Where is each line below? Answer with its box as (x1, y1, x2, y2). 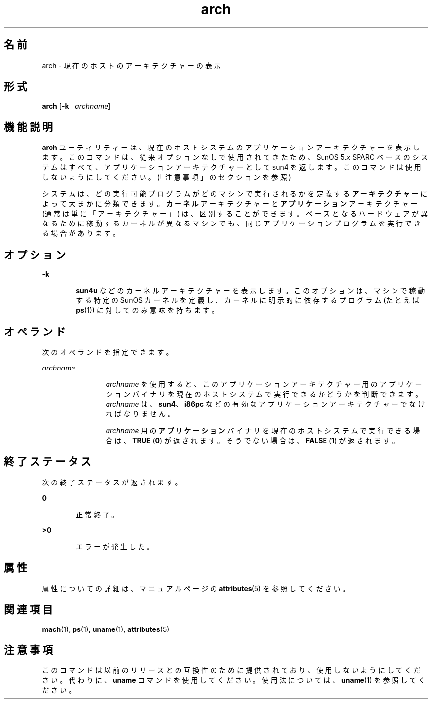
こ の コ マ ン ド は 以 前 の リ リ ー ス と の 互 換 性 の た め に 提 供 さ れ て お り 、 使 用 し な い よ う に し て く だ (42, 666, 421, 675)
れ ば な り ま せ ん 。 (106, 409, 175, 418)
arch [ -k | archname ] (42, 102, 111, 111)
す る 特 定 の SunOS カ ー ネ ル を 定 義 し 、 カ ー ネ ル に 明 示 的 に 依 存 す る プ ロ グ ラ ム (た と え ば (76, 296, 420, 305)
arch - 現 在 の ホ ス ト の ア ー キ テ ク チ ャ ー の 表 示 (42, 61, 221, 70)
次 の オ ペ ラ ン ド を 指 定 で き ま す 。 (42, 347, 173, 356)
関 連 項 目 (4, 603, 53, 616)
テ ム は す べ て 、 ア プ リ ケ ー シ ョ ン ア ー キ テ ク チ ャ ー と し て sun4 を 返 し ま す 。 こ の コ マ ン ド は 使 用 (42, 163, 421, 172)
